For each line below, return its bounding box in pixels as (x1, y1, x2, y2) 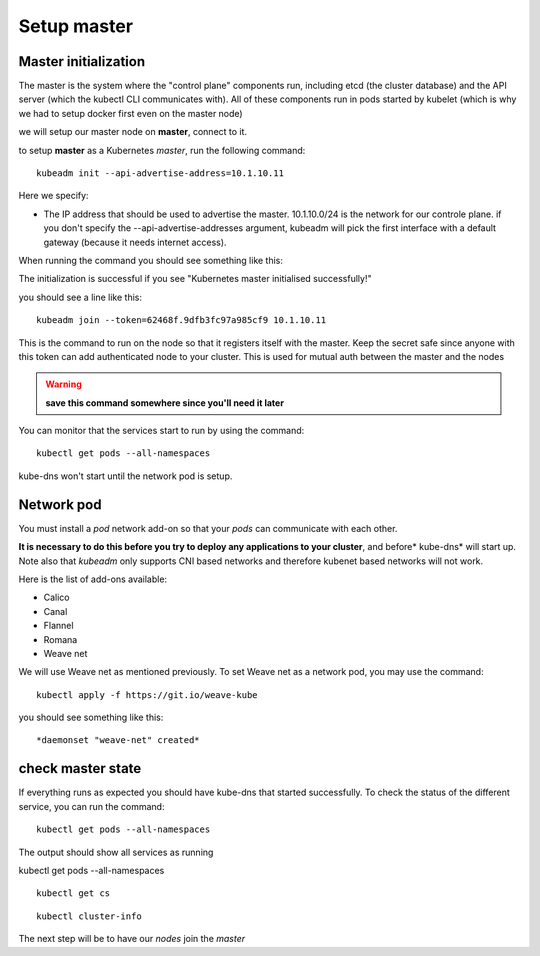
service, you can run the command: (18, 800, 165, 812)
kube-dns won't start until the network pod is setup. (18, 470, 233, 482)
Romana (43, 633, 78, 645)
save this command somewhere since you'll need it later (45, 396, 285, 409)
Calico (43, 591, 70, 604)
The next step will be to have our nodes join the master (18, 933, 246, 945)
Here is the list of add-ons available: (18, 573, 168, 585)
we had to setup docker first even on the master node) (18, 107, 244, 119)
